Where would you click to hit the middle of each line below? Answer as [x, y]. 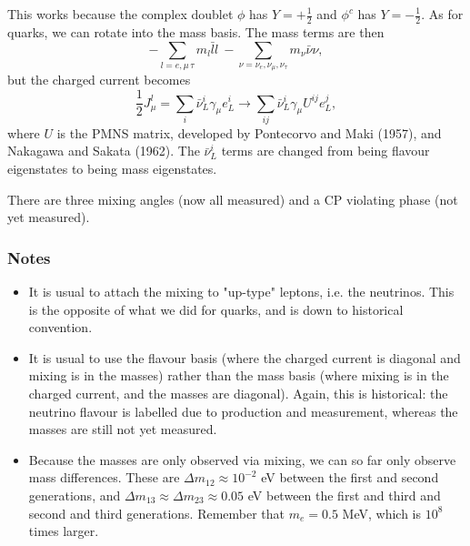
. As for [442, 14]
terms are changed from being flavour [325, 151]
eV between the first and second [350, 477]
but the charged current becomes [99, 80]
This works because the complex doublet [120, 14]
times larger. [64, 531]
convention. [60, 327]
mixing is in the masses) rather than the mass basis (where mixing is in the [239, 375]
